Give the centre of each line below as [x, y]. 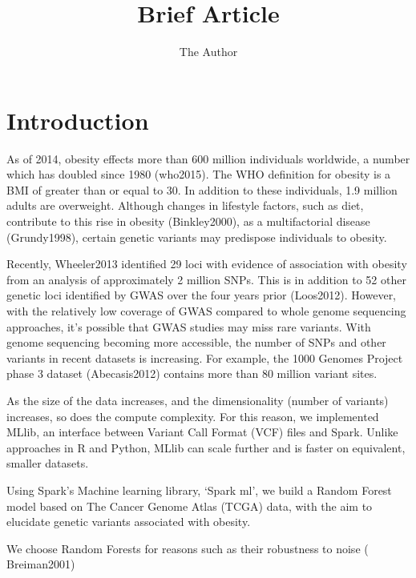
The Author [208, 52]
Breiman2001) [41, 564]
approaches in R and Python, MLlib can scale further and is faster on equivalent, [206, 447]
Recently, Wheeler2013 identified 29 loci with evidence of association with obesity [207, 264]
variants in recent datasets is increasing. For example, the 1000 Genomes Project [205, 357]
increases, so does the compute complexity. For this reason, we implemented [193, 416]
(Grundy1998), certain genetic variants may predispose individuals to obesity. [197, 237]
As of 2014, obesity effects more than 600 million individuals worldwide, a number [208, 158]
